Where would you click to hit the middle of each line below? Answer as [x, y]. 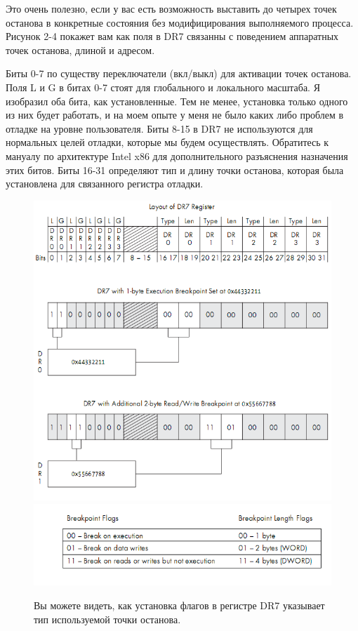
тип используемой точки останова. [107, 619]
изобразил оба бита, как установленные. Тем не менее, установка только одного [177, 101]
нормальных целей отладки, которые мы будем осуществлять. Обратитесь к [167, 142]
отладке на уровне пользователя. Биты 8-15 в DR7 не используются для [159, 128]
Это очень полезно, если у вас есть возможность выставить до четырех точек [171, 8]
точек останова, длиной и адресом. [80, 49]
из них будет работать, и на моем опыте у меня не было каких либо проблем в [175, 115]
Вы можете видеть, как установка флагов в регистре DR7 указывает [179, 605]
